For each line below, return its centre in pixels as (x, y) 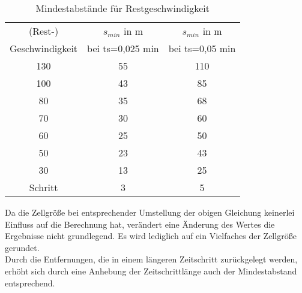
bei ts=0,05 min (202, 48)
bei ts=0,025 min (123, 48)
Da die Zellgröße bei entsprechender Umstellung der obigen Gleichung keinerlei (150, 212)
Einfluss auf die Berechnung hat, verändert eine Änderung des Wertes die (140, 224)
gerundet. (22, 247)
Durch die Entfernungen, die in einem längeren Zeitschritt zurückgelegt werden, (151, 259)
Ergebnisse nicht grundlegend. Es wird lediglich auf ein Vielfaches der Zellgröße (151, 236)
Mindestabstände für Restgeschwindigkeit (122, 8)
